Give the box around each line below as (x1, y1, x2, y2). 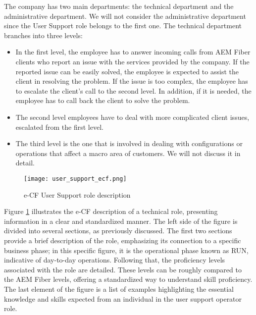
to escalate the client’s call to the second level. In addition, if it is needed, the (15, 85, 252, 96)
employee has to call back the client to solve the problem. (15, 95, 190, 105)
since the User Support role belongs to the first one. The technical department (4, 20, 242, 31)
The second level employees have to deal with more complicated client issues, (15, 111, 250, 122)
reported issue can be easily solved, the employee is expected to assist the (15, 66, 239, 76)
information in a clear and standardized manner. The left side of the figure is (4, 215, 238, 226)
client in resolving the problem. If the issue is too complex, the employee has (15, 76, 248, 86)
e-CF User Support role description (24, 189, 131, 200)
